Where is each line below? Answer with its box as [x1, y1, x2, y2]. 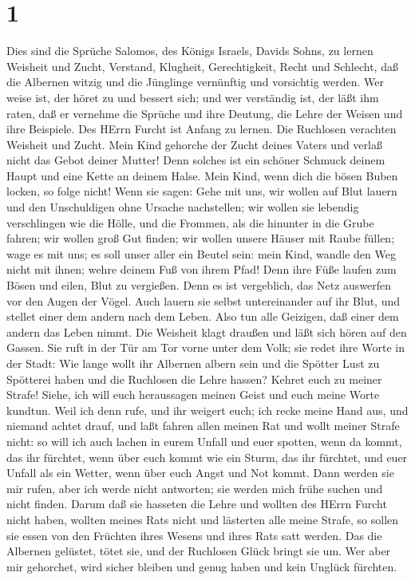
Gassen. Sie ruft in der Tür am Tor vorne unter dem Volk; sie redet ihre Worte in [6, 339, 405, 356]
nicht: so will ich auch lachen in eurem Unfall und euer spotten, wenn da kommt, [6, 432, 402, 449]
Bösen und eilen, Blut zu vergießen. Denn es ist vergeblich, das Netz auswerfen [6, 277, 392, 294]
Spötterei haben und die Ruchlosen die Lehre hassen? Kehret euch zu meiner [6, 370, 382, 387]
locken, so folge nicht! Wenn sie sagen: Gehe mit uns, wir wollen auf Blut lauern [6, 183, 397, 199]
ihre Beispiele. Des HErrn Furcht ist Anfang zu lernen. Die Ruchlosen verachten [6, 120, 397, 137]
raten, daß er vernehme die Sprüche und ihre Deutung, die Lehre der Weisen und [6, 105, 403, 121]
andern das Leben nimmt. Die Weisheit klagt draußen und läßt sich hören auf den [6, 323, 407, 340]
